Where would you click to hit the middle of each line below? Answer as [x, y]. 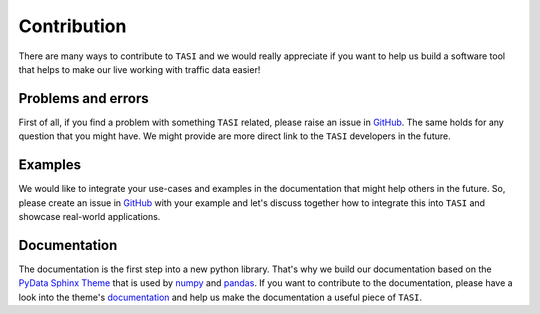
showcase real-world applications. [89, 216]
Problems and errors [83, 98]
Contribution [72, 26]
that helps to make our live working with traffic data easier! [139, 69]
